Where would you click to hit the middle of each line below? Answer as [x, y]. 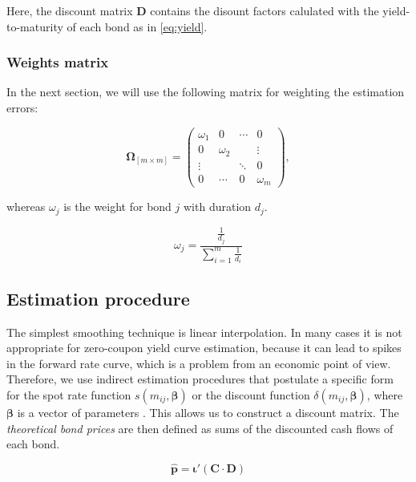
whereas [26, 207]
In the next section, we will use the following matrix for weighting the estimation [206, 92]
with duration [218, 207]
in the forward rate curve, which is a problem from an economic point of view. [199, 363]
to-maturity [35, 26]
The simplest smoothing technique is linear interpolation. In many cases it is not [204, 332]
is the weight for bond [117, 207]
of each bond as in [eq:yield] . [137, 26]
